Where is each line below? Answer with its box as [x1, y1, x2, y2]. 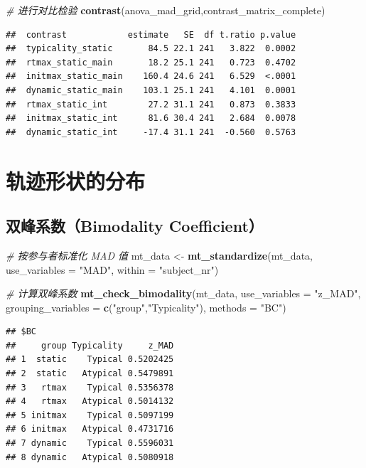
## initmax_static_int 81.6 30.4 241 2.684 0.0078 [6, 113, 296, 124]
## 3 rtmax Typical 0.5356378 [6, 382, 174, 393]
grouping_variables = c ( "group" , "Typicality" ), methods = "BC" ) [6, 299, 286, 314]
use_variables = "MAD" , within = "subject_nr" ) [6, 262, 219, 277]
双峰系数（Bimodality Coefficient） [6, 215, 264, 237]
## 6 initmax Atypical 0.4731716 [6, 424, 174, 435]
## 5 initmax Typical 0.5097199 [6, 410, 174, 420]
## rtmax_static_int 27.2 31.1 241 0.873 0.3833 [6, 99, 296, 110]
